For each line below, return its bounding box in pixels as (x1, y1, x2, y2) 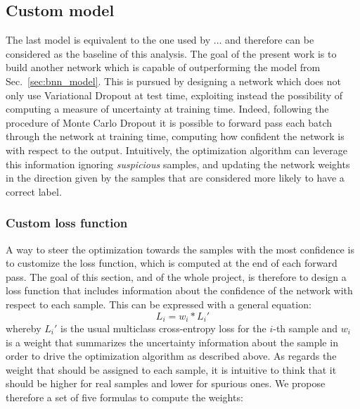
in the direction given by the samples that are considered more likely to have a (6, 170, 345, 185)
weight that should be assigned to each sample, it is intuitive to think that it (6, 362, 337, 377)
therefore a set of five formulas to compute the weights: (6, 389, 243, 404)
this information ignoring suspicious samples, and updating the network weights (6, 156, 350, 171)
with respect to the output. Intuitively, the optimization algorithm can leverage (6, 142, 347, 157)
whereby (6, 320, 41, 335)
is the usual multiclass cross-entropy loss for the (60, 320, 266, 335)
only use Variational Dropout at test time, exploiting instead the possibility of (6, 87, 343, 102)
